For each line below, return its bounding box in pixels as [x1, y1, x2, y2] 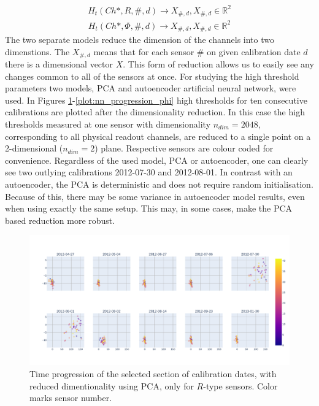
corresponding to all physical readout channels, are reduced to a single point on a [5, 129, 311, 142]
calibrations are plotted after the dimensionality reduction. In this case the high [5, 105, 305, 118]
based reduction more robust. [5, 213, 115, 226]
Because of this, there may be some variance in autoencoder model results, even [5, 190, 305, 202]
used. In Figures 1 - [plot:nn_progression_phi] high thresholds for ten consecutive [5, 93, 307, 106]
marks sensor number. [29, 391, 112, 404]
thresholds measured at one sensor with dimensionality [5, 117, 211, 130]
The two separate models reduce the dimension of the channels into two [5, 33, 274, 45]
